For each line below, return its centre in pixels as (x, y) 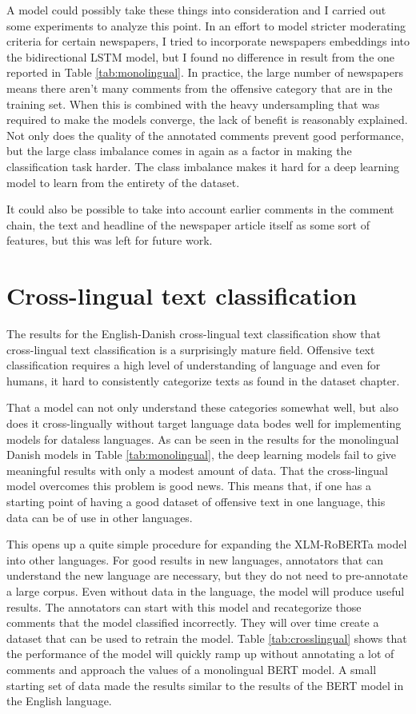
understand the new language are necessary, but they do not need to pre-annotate (207, 575)
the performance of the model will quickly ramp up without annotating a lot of (200, 654)
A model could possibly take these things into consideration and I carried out (196, 10)
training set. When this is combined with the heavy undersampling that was (193, 104)
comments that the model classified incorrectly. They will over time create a (193, 622)
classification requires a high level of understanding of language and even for (194, 365)
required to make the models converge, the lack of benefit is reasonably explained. (207, 120)
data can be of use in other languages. (100, 517)
